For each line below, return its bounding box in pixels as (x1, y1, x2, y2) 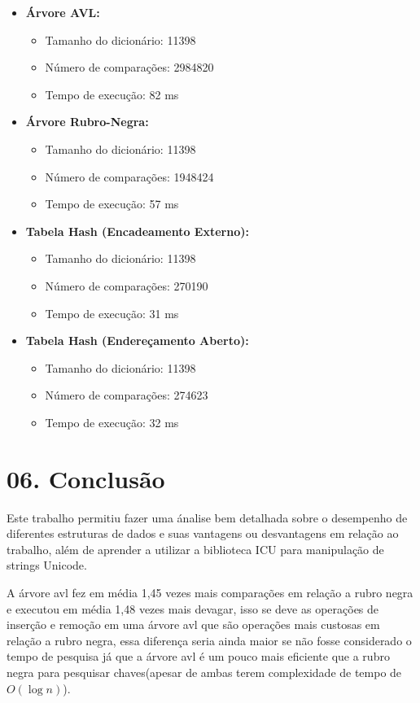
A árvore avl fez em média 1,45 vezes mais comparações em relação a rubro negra (7, 584, 413, 600)
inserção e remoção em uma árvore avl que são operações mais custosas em (7, 616, 380, 633)
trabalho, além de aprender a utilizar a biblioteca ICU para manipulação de (7, 540, 384, 557)
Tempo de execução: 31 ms (45, 304, 179, 321)
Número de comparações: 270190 (45, 277, 208, 294)
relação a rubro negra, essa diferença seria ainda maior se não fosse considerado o (7, 631, 412, 648)
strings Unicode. (7, 557, 87, 574)
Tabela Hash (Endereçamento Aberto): (25, 332, 249, 349)
